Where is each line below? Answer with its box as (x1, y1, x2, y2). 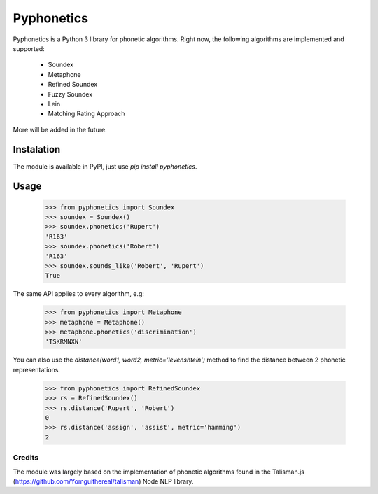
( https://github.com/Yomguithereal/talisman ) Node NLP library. (13, 477, 194, 486)
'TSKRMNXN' (45, 338, 83, 346)
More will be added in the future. (13, 125, 108, 134)
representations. (13, 365, 61, 374)
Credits (13, 453, 38, 463)
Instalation (13, 143, 61, 155)
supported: (13, 44, 45, 52)
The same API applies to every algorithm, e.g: (13, 290, 145, 298)
